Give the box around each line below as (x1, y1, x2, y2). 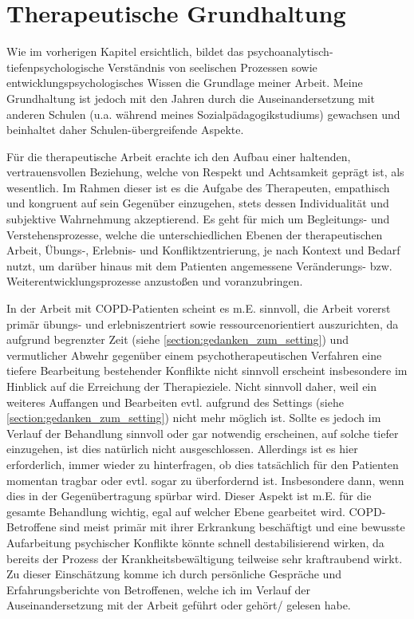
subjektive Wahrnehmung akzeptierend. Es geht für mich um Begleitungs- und (6, 211, 390, 227)
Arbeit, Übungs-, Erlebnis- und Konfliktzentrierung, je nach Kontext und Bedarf (6, 242, 400, 258)
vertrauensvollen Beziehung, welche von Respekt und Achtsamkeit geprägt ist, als (6, 164, 404, 180)
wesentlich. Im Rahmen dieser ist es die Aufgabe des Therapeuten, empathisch (6, 179, 390, 195)
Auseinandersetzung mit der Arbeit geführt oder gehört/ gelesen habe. (6, 597, 351, 613)
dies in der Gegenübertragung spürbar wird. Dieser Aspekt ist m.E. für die (6, 487, 372, 504)
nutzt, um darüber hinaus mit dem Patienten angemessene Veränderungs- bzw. (6, 257, 392, 274)
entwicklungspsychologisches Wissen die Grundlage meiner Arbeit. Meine (6, 74, 363, 91)
